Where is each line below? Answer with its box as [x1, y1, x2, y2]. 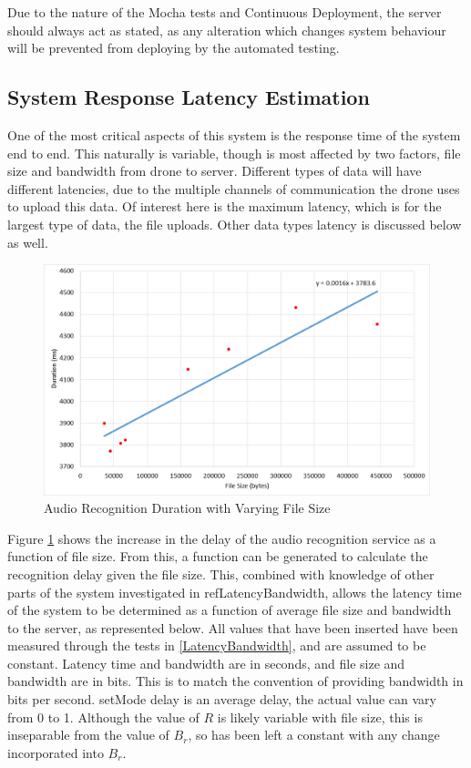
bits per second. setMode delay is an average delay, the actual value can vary [7, 690, 436, 709]
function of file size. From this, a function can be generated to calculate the [7, 547, 428, 566]
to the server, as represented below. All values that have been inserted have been [7, 618, 458, 637]
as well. [7, 232, 48, 251]
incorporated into [7, 742, 104, 762]
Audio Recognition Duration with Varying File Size [44, 498, 331, 517]
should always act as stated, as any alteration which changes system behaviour [7, 20, 446, 39]
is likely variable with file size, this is [217, 707, 423, 726]
